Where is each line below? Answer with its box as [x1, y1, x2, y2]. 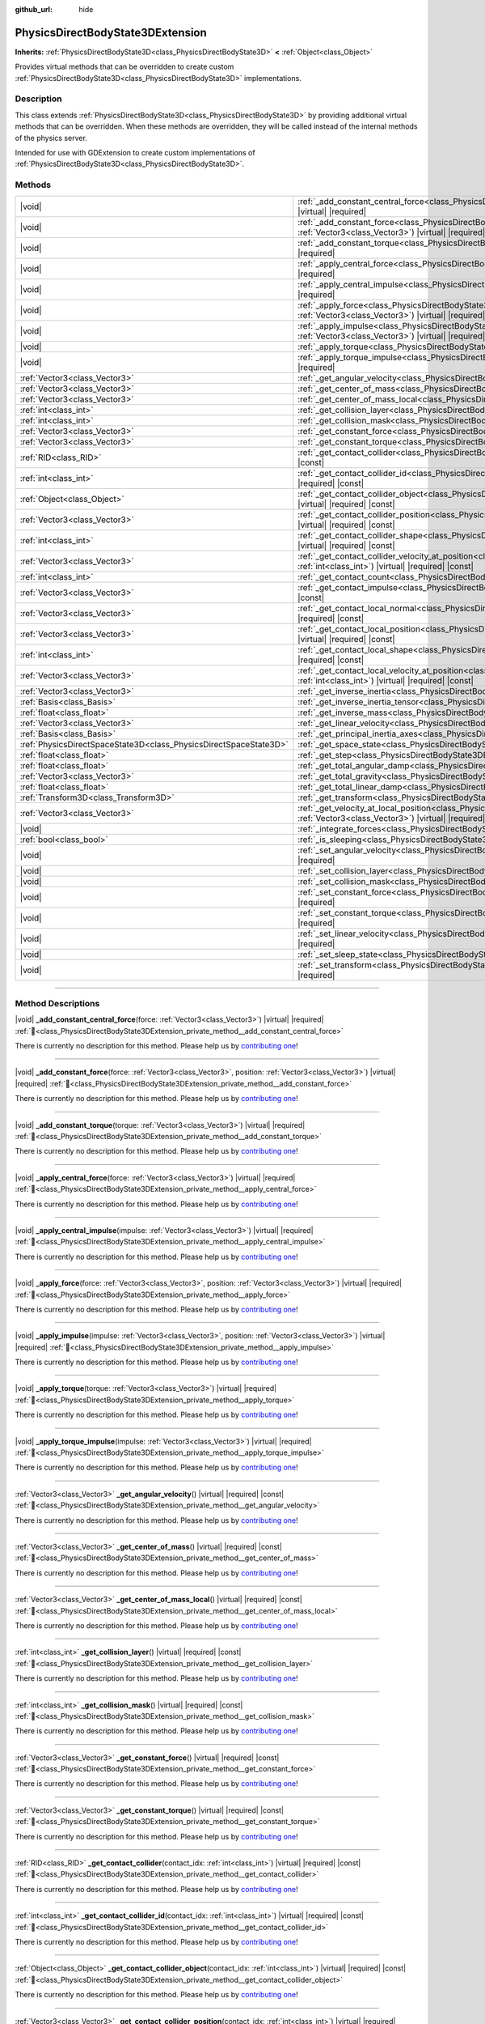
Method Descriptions [15, 997, 100, 1009]
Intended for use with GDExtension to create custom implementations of [15, 148, 255, 157]
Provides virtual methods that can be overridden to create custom [15, 62, 234, 72]
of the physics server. [15, 133, 88, 142]
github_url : [15, 5, 53, 14]
